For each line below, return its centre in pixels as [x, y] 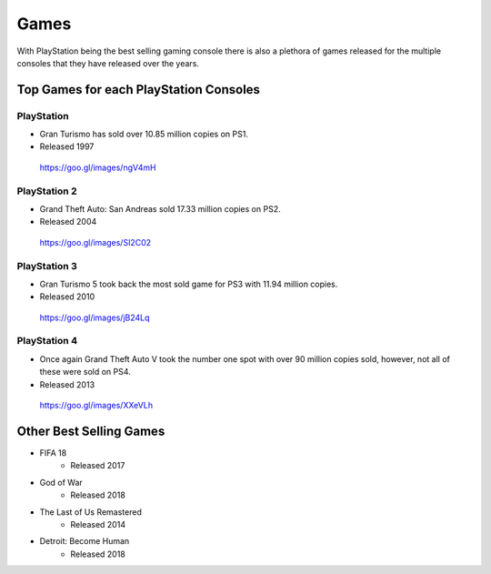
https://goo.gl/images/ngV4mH [98, 167]
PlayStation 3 [47, 266]
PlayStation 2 [47, 191]
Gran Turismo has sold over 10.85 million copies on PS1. [144, 134]
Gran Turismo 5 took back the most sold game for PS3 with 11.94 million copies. [189, 284]
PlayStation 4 [47, 341]
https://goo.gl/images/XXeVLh [96, 406]
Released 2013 [67, 384]
